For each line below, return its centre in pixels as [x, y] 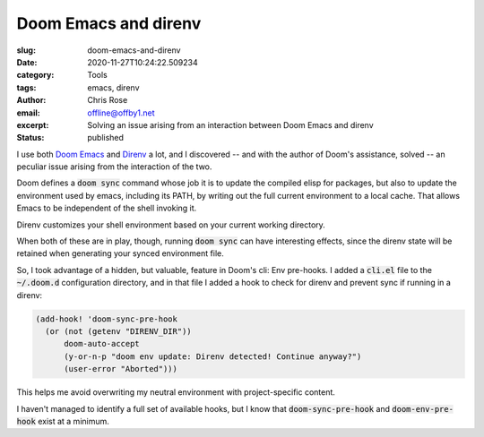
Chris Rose [108, 100]
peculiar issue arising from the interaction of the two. [114, 167]
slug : [26, 50]
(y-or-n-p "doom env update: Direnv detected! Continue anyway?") [213, 356]
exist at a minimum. [73, 421]
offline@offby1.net [121, 113]
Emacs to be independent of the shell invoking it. [107, 208]
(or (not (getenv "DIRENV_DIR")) [118, 331]
